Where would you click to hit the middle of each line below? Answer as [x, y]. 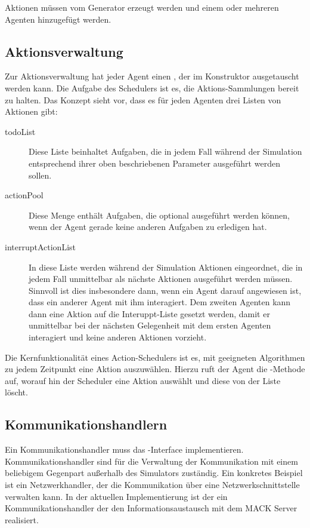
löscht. [16, 392]
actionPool [24, 195]
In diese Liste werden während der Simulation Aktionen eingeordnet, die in [166, 267]
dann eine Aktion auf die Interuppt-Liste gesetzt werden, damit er [149, 313]
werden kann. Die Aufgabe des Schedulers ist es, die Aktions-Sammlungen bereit [152, 88]
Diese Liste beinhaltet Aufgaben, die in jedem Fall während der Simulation [165, 151]
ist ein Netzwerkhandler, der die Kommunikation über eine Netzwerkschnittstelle [152, 485]
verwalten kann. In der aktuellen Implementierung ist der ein [116, 496]
